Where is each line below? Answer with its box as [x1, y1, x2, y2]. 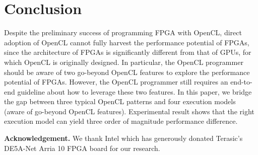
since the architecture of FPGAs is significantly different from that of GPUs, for [4, 47, 251, 57]
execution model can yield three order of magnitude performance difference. [4, 116, 238, 126]
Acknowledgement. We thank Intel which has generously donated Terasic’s [4, 133, 243, 143]
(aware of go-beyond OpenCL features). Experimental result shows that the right [4, 106, 254, 116]
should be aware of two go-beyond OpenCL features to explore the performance [4, 66, 250, 77]
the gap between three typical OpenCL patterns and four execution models [4, 96, 236, 107]
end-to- [230, 76, 252, 87]
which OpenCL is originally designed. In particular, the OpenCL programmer [4, 56, 243, 67]
